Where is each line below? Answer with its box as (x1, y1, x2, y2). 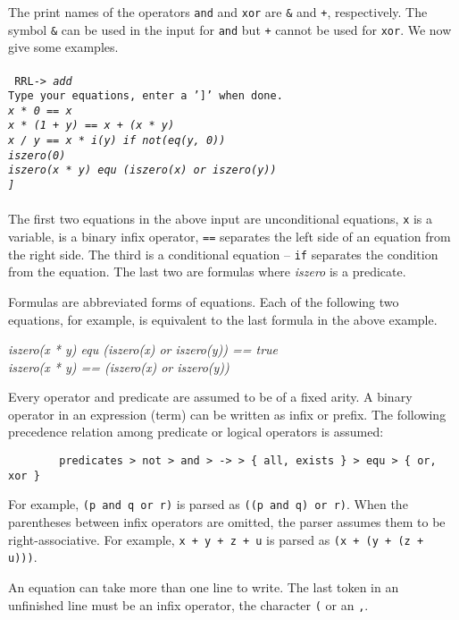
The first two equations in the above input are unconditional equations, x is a (8, 209, 433, 228)
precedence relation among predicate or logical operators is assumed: (8, 422, 384, 441)
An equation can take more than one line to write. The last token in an (8, 577, 399, 596)
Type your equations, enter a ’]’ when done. (8, 89, 283, 103)
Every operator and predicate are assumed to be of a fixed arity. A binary (8, 387, 413, 406)
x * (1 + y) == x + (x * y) (8, 119, 175, 132)
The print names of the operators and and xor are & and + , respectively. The (8, 3, 428, 21)
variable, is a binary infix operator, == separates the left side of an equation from (8, 227, 451, 245)
